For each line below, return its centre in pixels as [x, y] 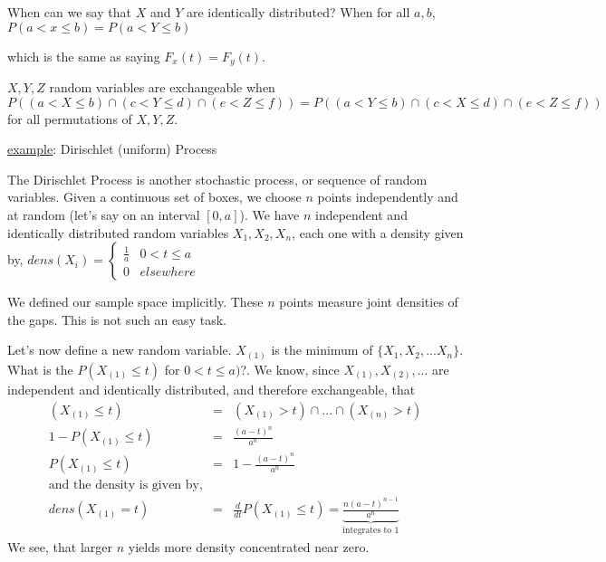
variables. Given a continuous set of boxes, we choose [154, 197]
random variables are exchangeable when [162, 87]
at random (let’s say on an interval [104, 215]
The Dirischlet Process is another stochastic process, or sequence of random [217, 179]
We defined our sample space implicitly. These [135, 302]
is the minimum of [322, 350]
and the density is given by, [125, 486]
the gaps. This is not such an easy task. [117, 319]
